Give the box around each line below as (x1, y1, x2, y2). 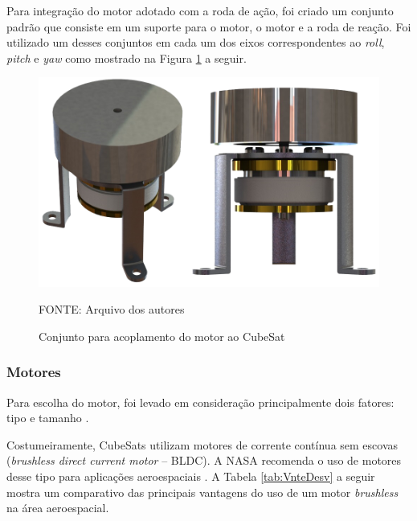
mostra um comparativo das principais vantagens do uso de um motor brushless (6, 483, 399, 500)
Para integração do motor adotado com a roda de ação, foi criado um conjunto (6, 2, 394, 18)
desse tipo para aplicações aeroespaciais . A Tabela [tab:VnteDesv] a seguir (6, 467, 375, 484)
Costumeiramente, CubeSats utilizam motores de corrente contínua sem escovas (6, 436, 399, 453)
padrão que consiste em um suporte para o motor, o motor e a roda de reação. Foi (6, 18, 411, 35)
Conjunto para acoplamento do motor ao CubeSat (39, 327, 285, 344)
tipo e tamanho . (6, 409, 89, 426)
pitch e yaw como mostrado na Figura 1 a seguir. (6, 49, 247, 66)
